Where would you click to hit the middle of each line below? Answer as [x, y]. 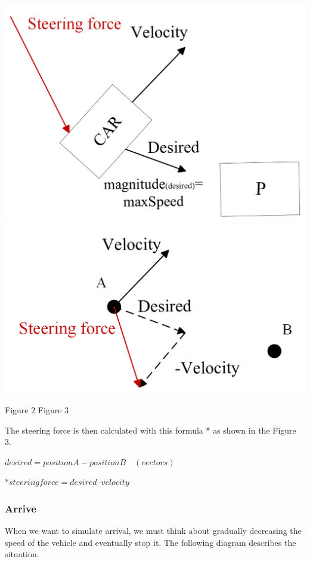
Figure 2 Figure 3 [37, 409]
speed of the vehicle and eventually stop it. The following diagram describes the [151, 542]
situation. [22, 554]
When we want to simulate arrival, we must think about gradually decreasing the [153, 531]
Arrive [21, 508]
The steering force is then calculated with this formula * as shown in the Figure [151, 430]
